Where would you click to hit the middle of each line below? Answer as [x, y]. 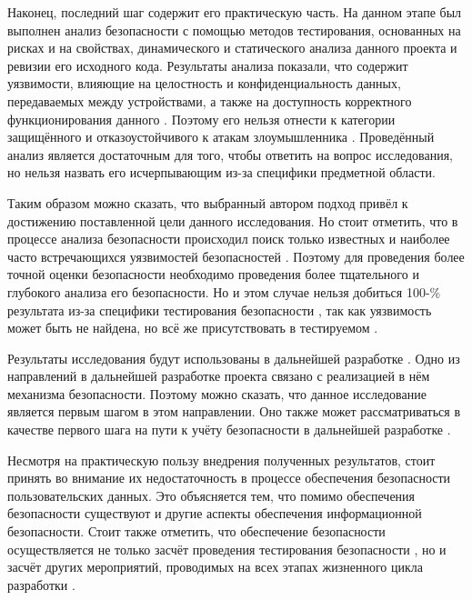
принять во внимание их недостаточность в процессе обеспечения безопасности [229, 478]
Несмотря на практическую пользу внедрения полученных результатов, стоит [221, 460]
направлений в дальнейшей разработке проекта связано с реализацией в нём [219, 376]
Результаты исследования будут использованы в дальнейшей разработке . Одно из [234, 358]
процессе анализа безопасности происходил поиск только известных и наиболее [229, 239]
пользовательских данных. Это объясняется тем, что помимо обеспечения [211, 495]
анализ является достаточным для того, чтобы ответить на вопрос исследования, [231, 154]
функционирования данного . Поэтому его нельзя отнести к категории [201, 119]
